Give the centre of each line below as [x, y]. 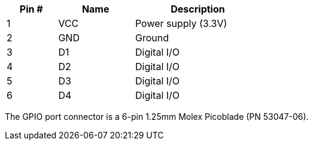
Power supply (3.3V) [181, 23]
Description [198, 9]
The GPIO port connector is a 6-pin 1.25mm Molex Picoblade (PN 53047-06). [157, 117]
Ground [152, 38]
